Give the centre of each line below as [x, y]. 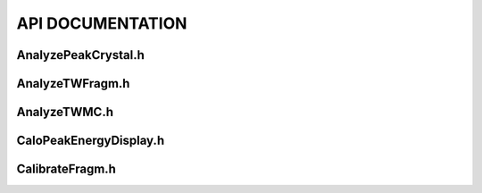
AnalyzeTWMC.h [65, 112]
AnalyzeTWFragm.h [73, 84]
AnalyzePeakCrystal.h [80, 55]
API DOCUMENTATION [102, 23]
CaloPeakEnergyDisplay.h [91, 141]
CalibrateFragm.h [66, 169]
